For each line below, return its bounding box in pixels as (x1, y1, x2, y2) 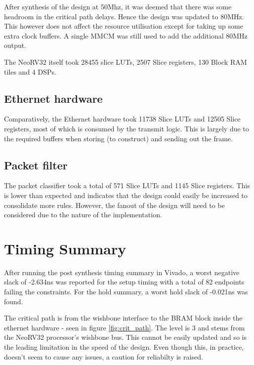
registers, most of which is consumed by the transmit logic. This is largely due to (4, 123, 249, 133)
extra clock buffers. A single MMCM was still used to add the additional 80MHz (4, 30, 248, 41)
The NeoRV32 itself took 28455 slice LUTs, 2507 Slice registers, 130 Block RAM (4, 56, 247, 67)
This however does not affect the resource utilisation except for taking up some (4, 21, 243, 31)
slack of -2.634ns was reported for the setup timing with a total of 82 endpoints (4, 277, 245, 287)
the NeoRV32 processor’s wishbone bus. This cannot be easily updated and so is (4, 332, 247, 342)
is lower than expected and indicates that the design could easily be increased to (4, 190, 248, 200)
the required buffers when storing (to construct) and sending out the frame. (4, 133, 233, 143)
